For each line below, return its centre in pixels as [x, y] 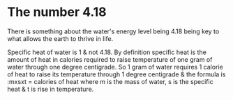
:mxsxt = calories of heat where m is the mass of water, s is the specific [111, 81]
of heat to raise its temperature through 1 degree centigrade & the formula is [116, 74]
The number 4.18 [57, 12]
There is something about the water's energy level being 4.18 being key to [113, 31]
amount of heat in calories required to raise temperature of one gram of [110, 59]
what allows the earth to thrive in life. [60, 38]
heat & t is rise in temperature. [51, 89]
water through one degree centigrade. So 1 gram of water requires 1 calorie [115, 67]
